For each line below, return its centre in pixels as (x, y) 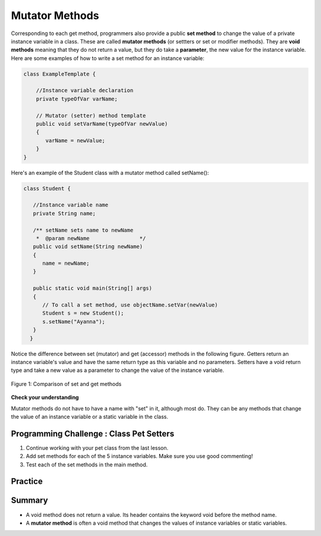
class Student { (47, 188)
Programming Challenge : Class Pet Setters (93, 433)
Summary (29, 501)
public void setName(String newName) (88, 247)
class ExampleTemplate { (60, 74)
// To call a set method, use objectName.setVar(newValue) (130, 305)
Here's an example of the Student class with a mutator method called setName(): (110, 173)
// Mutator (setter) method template (91, 115)
